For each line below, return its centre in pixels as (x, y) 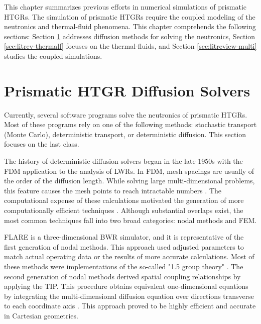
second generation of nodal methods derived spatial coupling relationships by (122, 276)
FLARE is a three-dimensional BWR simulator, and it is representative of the (124, 237)
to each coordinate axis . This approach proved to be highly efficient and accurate (130, 306)
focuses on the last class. (42, 144)
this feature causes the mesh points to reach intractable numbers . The (113, 190)
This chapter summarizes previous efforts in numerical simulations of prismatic (125, 7)
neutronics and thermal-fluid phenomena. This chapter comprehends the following (130, 26)
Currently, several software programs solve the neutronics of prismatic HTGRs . (126, 114)
